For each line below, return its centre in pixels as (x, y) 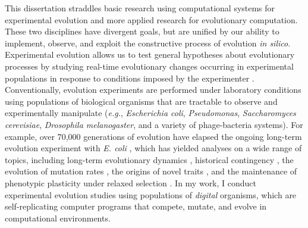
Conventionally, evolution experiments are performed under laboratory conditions (153, 90)
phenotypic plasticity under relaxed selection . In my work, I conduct (131, 182)
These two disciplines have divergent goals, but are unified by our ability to (142, 31)
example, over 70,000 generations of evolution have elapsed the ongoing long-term (153, 136)
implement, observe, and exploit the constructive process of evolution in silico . (148, 43)
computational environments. (58, 218)
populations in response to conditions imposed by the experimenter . (130, 78)
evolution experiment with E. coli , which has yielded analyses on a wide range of (153, 148)
